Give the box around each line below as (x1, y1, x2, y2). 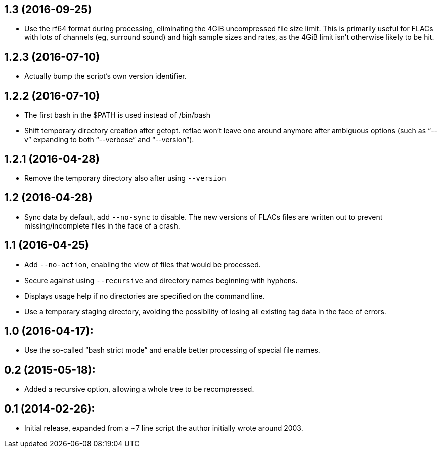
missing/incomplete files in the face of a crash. (24, 221, 180, 230)
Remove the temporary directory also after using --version (24, 173, 226, 183)
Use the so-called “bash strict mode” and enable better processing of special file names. (24, 346, 320, 355)
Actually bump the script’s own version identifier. (24, 72, 187, 81)
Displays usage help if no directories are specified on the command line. (24, 291, 265, 300)
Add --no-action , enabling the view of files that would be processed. (24, 260, 261, 269)
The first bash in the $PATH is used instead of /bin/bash (24, 111, 210, 120)
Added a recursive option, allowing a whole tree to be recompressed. (24, 385, 254, 394)
